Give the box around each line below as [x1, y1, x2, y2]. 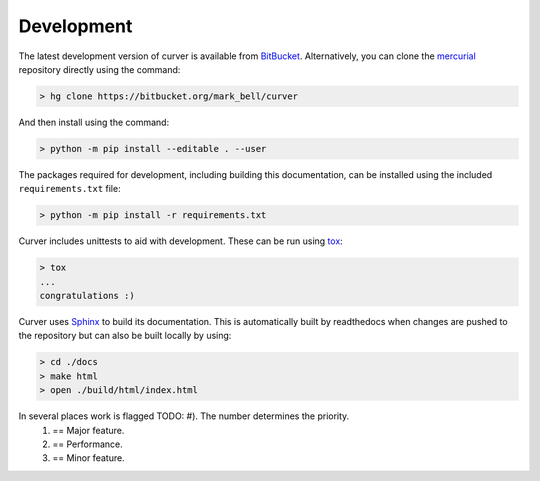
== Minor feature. [52, 452, 125, 464]
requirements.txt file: [18, 183, 121, 195]
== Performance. [52, 438, 124, 450]
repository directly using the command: [18, 63, 181, 75]
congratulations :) [39, 290, 135, 301]
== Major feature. [52, 424, 125, 436]
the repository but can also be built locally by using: [18, 330, 232, 342]
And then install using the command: [18, 116, 170, 128]
